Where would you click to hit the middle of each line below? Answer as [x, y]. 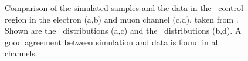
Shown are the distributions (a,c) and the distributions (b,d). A [123, 31]
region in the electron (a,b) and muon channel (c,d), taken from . [122, 19]
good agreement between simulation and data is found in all [113, 42]
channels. [21, 53]
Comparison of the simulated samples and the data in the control [124, 8]
